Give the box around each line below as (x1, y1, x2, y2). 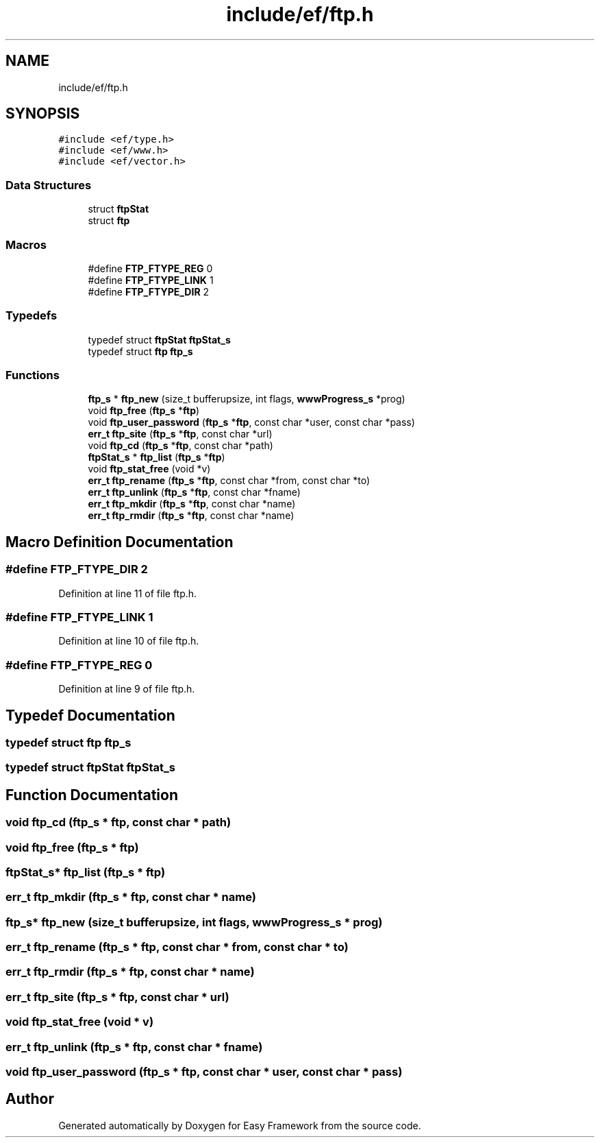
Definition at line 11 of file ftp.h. (58, 587, 197, 599)
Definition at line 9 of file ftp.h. (58, 683, 195, 695)
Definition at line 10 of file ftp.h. (58, 635, 199, 647)
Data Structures (5, 178, 92, 192)
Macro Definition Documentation (5, 533, 234, 551)
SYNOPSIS (5, 105, 80, 123)
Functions (5, 368, 60, 383)
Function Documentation (5, 786, 178, 804)
